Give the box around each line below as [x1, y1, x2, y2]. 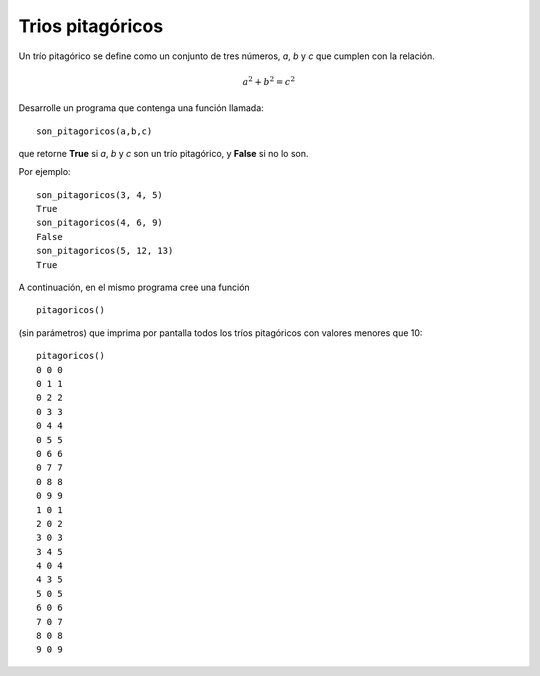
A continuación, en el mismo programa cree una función [18, 281, 250, 294]
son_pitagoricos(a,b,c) [36, 125, 153, 137]
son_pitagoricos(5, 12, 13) [36, 245, 174, 257]
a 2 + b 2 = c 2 [242, 75, 295, 87]
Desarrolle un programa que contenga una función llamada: [18, 102, 264, 114]
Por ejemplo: [18, 166, 71, 178]
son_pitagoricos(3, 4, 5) [36, 189, 164, 200]
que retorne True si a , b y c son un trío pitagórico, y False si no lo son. [18, 147, 309, 159]
